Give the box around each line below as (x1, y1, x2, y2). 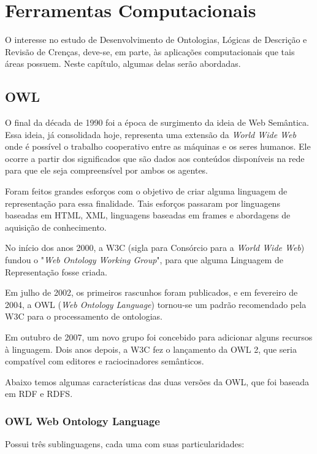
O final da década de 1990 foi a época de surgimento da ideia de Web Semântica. (5, 116, 309, 129)
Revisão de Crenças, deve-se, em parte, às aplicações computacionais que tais (5, 45, 295, 58)
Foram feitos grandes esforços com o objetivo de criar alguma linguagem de (5, 185, 288, 198)
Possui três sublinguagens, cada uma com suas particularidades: (5, 437, 245, 450)
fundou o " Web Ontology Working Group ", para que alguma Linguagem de (5, 253, 283, 266)
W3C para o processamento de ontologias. (5, 310, 162, 323)
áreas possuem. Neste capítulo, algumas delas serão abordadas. (5, 57, 241, 70)
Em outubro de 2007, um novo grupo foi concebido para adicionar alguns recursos (5, 331, 313, 344)
